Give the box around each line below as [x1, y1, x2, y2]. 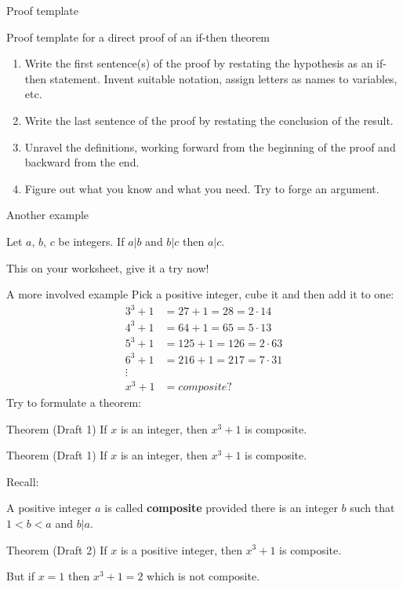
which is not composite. [147, 568, 260, 584]
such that [350, 499, 395, 516]
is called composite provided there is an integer [104, 499, 338, 516]
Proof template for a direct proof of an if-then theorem [6, 28, 270, 45]
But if [6, 568, 34, 584]
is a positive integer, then [120, 541, 242, 558]
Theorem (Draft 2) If [6, 541, 107, 558]
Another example [6, 207, 89, 223]
